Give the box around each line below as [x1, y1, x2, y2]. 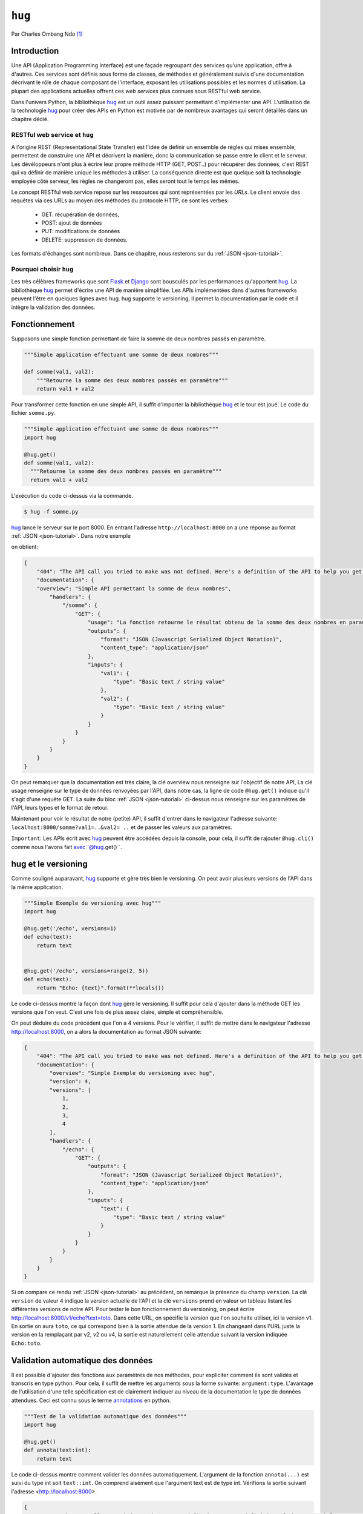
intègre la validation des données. [11, 303, 96, 311]
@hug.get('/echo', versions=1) [24, 925, 117, 932]
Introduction [11, 46, 59, 56]
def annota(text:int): [24, 1447, 91, 1453]
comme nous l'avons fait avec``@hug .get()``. [11, 843, 122, 850]
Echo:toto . [11, 1339, 42, 1347]
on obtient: [11, 543, 39, 550]
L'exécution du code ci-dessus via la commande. [11, 492, 133, 499]
